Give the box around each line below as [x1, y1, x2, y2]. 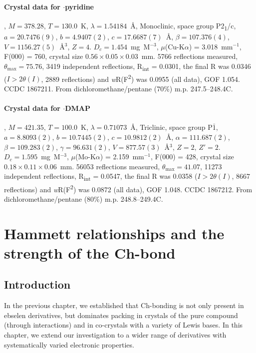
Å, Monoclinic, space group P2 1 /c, [130, 20, 236, 32]
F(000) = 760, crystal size [4, 51, 83, 61]
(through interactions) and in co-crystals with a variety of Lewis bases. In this [4, 320, 243, 330]
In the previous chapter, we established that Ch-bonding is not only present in [4, 300, 244, 311]
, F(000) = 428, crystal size [151, 151, 234, 162]
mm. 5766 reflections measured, [141, 51, 238, 61]
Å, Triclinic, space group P [130, 122, 213, 132]
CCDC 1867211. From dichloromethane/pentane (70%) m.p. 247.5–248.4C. [4, 83, 233, 94]
